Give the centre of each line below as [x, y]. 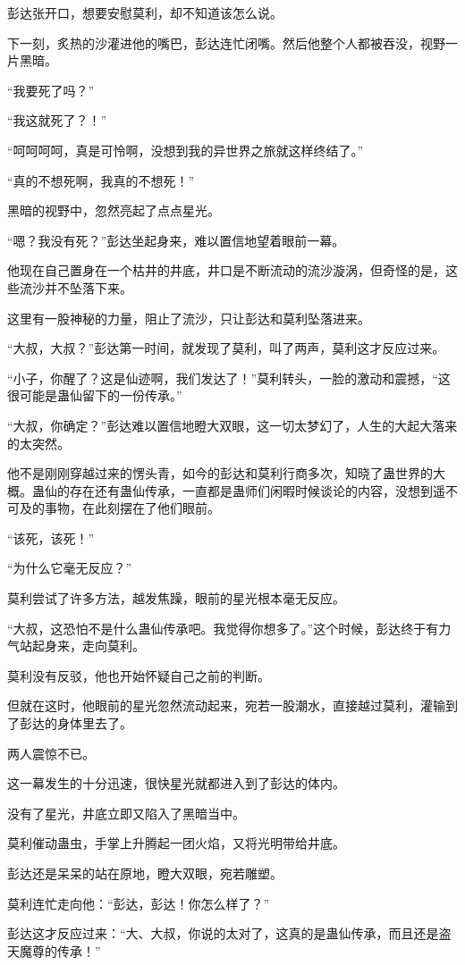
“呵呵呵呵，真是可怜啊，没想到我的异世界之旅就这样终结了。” [186, 150]
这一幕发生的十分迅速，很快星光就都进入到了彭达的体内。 [176, 783]
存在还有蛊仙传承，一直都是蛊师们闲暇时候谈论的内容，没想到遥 [257, 490]
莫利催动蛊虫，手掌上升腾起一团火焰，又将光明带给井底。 [176, 843]
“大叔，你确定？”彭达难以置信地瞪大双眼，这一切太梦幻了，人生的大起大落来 [232, 425]
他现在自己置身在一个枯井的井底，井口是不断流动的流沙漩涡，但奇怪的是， [226, 270]
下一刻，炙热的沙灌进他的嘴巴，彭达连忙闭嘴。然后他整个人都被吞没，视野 [226, 42]
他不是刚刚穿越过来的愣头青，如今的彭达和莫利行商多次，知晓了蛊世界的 [220, 473]
